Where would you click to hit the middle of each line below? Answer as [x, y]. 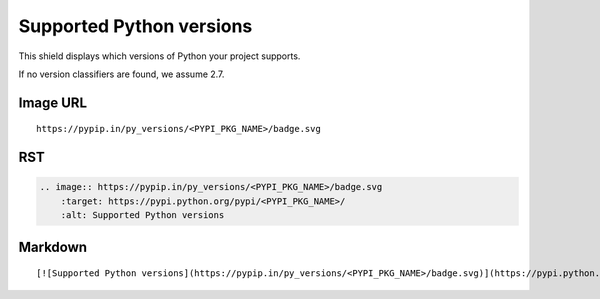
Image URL [53, 102]
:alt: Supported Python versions [142, 215]
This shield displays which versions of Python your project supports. [159, 56]
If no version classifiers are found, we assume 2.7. [121, 74]
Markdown [53, 246]
